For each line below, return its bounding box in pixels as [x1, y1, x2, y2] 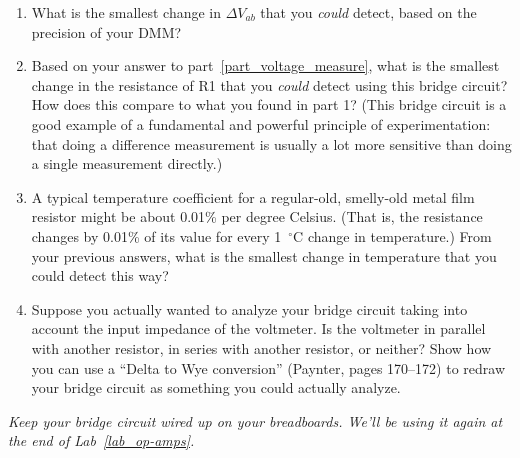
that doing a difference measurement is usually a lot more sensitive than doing [31, 133, 512, 154]
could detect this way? [31, 265, 169, 286]
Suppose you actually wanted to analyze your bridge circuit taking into [31, 298, 468, 319]
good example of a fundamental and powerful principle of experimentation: [31, 113, 491, 134]
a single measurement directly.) [31, 153, 223, 174]
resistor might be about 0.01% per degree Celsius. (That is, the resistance [31, 206, 483, 227]
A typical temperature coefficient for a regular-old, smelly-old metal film [31, 186, 475, 207]
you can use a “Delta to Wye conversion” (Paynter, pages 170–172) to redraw [31, 357, 506, 378]
